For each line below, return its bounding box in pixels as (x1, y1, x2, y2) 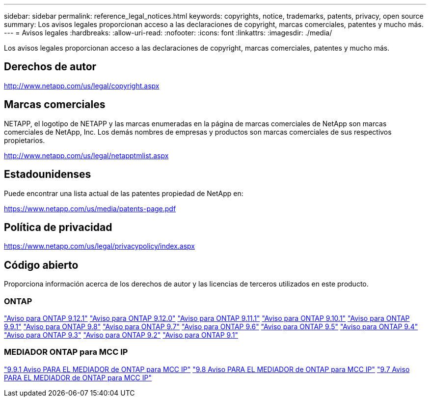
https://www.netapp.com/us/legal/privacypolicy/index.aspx (4, 242, 195, 251)
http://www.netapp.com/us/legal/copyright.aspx (4, 81, 160, 90)
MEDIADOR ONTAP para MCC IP (4, 347, 128, 357)
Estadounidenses (4, 168, 91, 181)
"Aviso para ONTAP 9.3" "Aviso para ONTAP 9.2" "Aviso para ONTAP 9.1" (4, 330, 238, 339)
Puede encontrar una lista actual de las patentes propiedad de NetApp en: (4, 189, 243, 198)
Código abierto (4, 258, 79, 271)
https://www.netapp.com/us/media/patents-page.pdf (4, 204, 176, 213)
